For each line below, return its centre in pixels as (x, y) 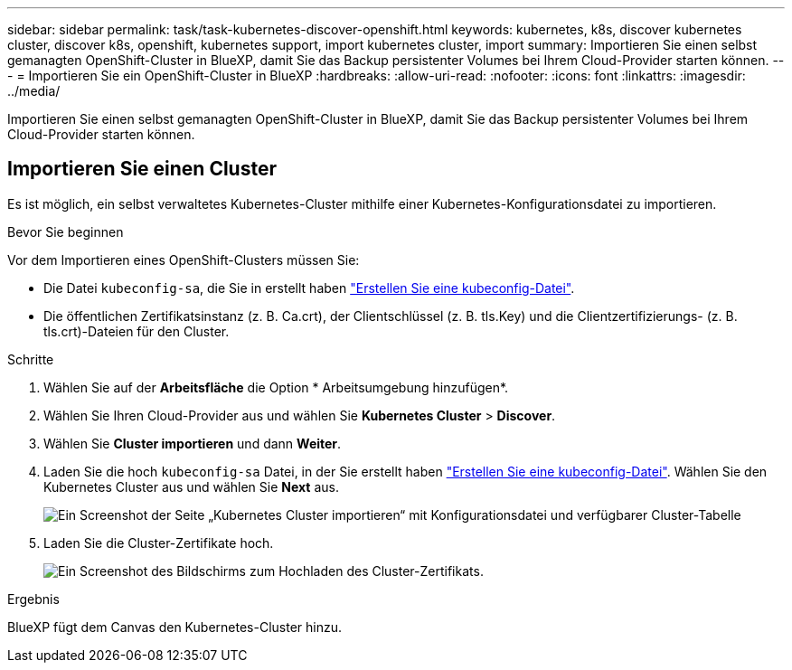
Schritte (31, 359)
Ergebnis (33, 599)
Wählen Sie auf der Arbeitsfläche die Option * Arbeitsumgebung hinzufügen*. (276, 387)
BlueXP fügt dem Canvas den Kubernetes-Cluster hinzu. (174, 627)
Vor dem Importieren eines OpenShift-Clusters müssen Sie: (184, 260)
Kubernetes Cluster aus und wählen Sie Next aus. (191, 486)
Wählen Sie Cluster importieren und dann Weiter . (193, 443)
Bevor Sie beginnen (66, 231)
